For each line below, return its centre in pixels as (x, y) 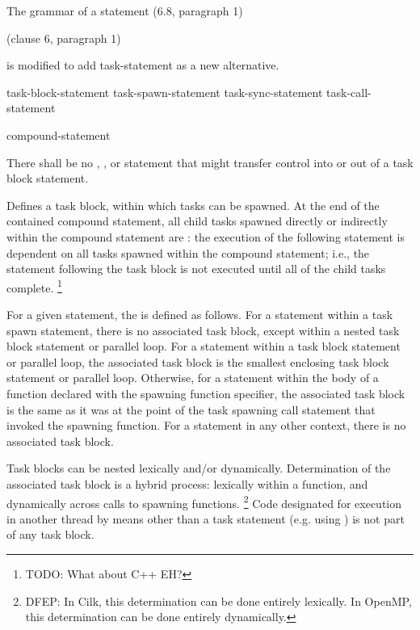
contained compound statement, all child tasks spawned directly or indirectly (197, 221)
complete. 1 (34, 286)
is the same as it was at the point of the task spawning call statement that (191, 409)
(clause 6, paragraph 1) (64, 38)
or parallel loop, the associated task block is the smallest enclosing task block (198, 361)
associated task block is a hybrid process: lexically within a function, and (187, 483)
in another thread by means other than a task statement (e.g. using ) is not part (206, 518)
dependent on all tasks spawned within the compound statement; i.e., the (188, 252)
